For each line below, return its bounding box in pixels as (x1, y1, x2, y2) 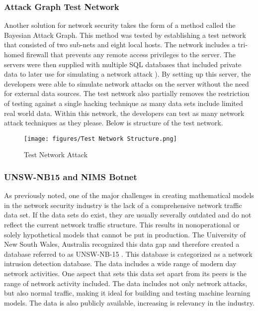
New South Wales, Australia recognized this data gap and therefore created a (4, 239, 240, 249)
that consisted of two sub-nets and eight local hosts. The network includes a (4, 39, 236, 50)
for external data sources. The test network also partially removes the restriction (4, 88, 250, 99)
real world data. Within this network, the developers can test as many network (4, 107, 245, 118)
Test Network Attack (24, 149, 88, 160)
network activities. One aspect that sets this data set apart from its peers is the (4, 268, 247, 278)
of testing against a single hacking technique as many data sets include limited (4, 98, 243, 108)
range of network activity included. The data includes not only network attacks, (4, 278, 248, 288)
